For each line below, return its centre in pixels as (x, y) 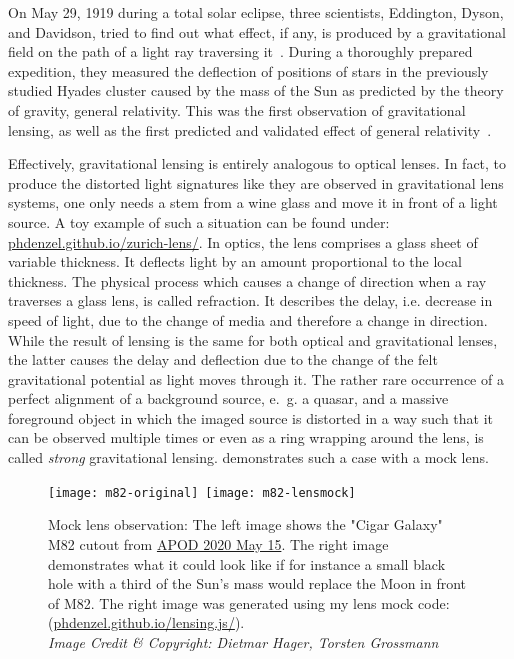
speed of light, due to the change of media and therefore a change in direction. (248, 319)
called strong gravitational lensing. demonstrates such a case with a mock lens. (248, 457)
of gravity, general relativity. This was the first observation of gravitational (237, 109)
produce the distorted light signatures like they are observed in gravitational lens (256, 182)
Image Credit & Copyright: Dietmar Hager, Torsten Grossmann (243, 641)
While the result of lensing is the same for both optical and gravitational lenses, (253, 339)
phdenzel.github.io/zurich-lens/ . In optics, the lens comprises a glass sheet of (243, 241)
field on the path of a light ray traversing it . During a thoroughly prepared (240, 51)
